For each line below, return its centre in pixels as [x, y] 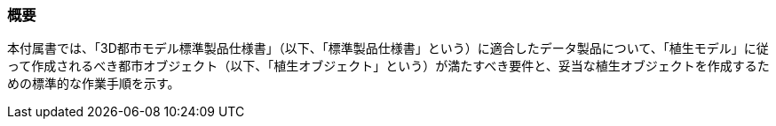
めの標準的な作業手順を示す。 [94, 84]
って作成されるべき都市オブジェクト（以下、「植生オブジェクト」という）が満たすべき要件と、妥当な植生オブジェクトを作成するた [388, 66]
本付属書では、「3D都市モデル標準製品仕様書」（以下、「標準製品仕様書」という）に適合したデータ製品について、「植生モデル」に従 [388, 48]
